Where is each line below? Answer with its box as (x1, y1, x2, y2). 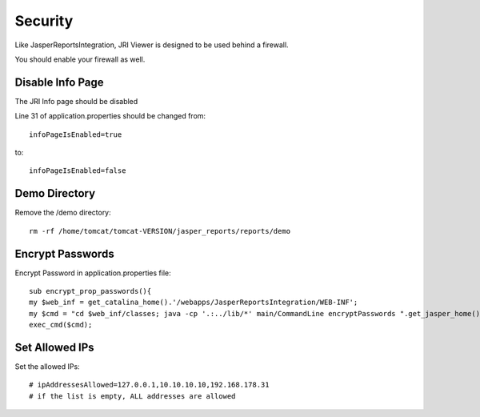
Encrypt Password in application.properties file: (14, 268, 171, 278)
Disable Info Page (14, 75, 104, 89)
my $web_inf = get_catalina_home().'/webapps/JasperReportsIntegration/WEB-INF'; (29, 298, 358, 307)
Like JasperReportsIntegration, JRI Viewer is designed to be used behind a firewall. (14, 40, 289, 50)
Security (14, 12, 74, 30)
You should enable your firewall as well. (14, 54, 146, 64)
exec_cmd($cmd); (29, 320, 93, 330)
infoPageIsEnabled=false (29, 166, 126, 175)
